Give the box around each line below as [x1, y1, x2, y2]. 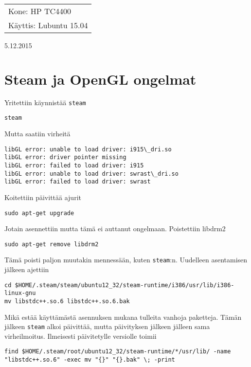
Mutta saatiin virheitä [4, 128, 71, 139]
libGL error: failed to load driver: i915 [4, 162, 144, 169]
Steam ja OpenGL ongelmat [4, 69, 197, 89]
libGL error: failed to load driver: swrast [4, 178, 151, 185]
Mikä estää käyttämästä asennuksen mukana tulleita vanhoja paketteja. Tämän [4, 312, 242, 322]
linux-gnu [4, 290, 36, 297]
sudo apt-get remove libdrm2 [4, 240, 99, 248]
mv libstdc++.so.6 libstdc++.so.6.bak [4, 297, 130, 305]
